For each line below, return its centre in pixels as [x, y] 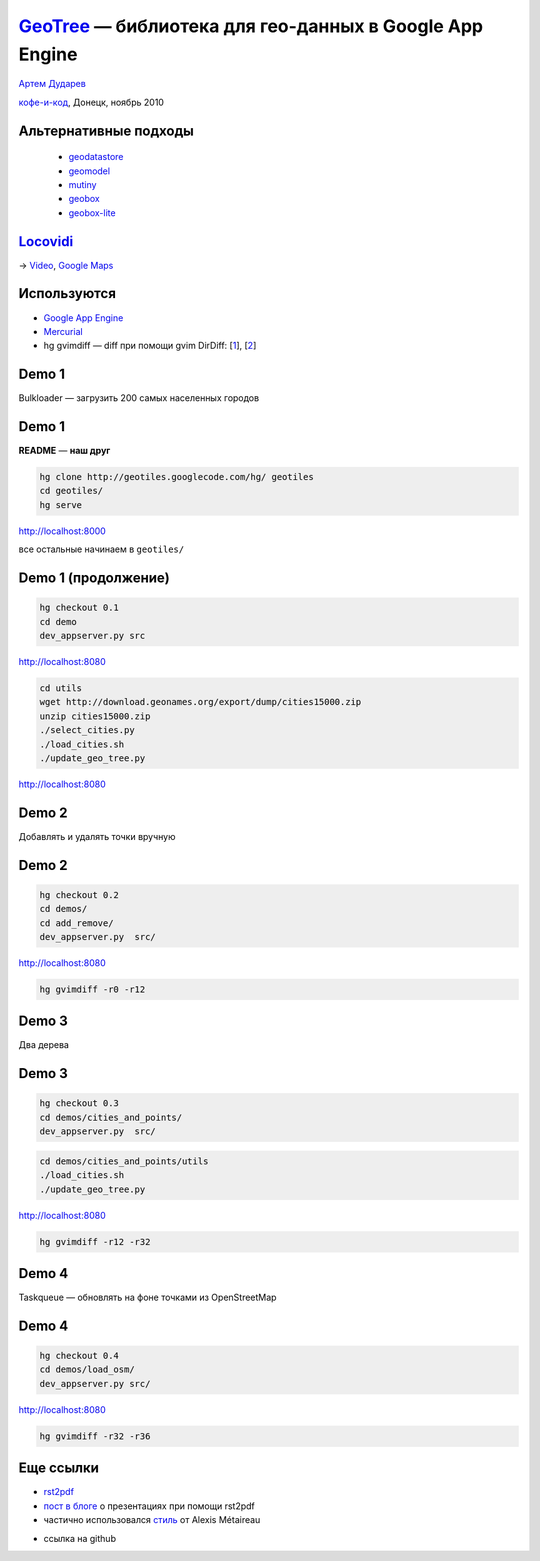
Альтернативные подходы [106, 130]
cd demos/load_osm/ [87, 1369]
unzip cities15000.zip [95, 716]
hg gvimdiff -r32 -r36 [95, 1436]
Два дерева [44, 1045]
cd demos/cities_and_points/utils [124, 1161]
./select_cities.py [87, 730]
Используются [67, 293]
